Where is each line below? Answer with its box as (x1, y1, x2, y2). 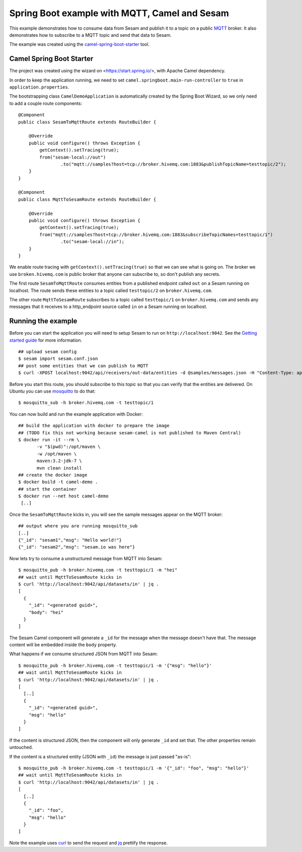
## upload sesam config (18, 349, 77, 355)
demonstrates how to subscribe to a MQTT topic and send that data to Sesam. (9, 32, 172, 38)
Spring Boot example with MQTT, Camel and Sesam (9, 8, 229, 19)
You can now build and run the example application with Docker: (9, 411, 143, 417)
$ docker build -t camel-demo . (18, 479, 98, 485)
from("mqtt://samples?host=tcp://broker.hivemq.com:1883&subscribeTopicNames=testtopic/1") (39, 231, 273, 238)
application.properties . (9, 84, 69, 90)
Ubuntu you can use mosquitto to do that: (9, 388, 96, 394)
